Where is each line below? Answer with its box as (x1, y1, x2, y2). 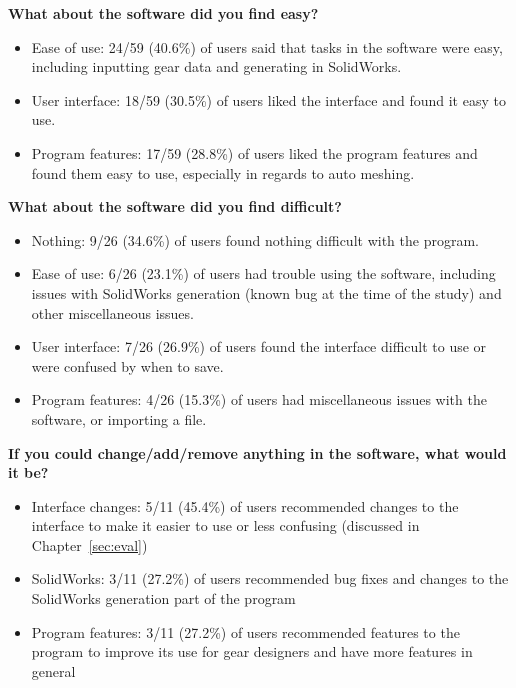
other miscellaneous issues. (31, 302, 194, 323)
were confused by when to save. (31, 355, 224, 376)
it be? (8, 462, 49, 483)
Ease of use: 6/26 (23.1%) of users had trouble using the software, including (31, 263, 496, 284)
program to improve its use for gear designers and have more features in (31, 641, 473, 662)
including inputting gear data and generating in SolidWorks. (31, 56, 402, 77)
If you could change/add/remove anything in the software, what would (8, 442, 507, 463)
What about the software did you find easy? (8, 3, 319, 23)
